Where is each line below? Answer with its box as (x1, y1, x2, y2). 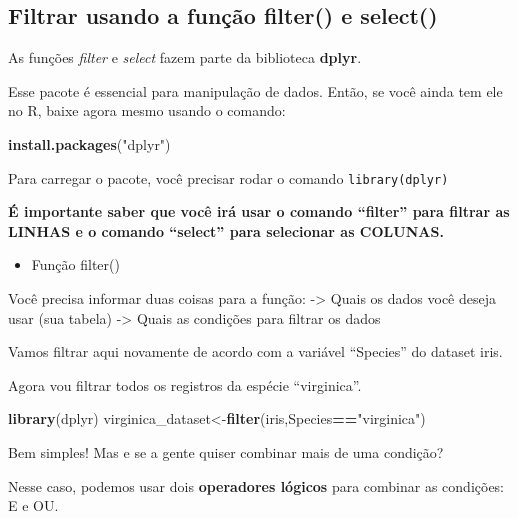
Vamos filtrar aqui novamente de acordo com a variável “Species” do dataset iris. (8, 341, 503, 362)
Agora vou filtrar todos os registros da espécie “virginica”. (8, 374, 362, 395)
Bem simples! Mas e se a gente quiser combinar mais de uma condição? (8, 441, 444, 462)
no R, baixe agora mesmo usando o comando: (8, 100, 286, 121)
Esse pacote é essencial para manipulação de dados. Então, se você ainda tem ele (8, 80, 503, 101)
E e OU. (8, 495, 59, 516)
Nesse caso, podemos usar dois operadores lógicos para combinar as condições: (8, 475, 505, 496)
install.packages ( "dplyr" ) (8, 133, 171, 154)
